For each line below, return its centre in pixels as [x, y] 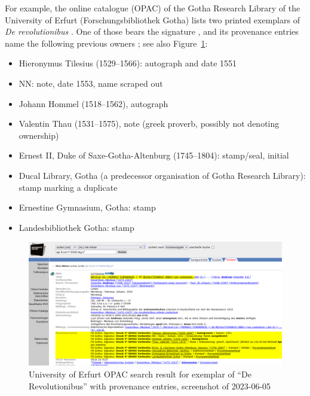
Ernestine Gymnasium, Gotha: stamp [87, 207]
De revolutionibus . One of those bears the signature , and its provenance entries [152, 31]
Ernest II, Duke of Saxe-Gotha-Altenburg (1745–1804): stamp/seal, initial [154, 155]
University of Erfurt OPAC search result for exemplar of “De [140, 374]
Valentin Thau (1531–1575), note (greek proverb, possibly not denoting [149, 124]
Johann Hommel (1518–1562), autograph [93, 103]
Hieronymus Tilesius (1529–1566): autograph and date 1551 [128, 63]
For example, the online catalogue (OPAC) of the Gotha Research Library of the [153, 8]
